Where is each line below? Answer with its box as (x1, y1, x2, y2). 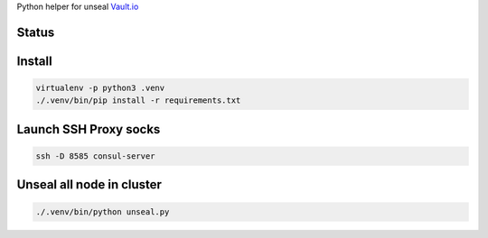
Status (16, 24, 55, 40)
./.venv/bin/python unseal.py (35, 206, 170, 216)
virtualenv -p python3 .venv (35, 83, 165, 94)
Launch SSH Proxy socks (16, 122, 161, 137)
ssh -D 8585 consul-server (35, 151, 155, 161)
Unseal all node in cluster (16, 177, 163, 193)
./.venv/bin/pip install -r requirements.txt (35, 96, 241, 105)
